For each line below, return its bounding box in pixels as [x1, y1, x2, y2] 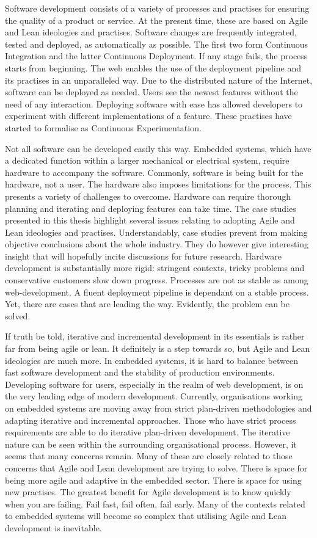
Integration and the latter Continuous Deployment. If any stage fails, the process [5, 49, 308, 62]
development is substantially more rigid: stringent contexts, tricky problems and [5, 261, 305, 274]
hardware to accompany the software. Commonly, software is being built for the [5, 165, 304, 178]
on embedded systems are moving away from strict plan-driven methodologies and [5, 402, 312, 414]
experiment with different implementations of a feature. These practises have [5, 109, 292, 122]
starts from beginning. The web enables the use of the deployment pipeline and [5, 61, 301, 74]
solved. [5, 309, 31, 322]
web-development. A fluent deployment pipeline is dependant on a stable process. [5, 285, 309, 298]
